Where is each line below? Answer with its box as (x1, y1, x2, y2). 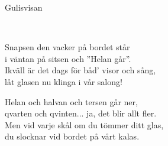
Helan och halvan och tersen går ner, (5, 95, 138, 108)
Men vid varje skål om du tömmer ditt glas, (5, 118, 164, 131)
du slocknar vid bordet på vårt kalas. (5, 130, 140, 142)
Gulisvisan (5, 1, 43, 13)
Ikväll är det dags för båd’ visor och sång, (5, 64, 156, 76)
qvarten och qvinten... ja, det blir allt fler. (5, 107, 157, 119)
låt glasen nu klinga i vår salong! (5, 75, 122, 87)
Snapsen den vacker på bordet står (5, 41, 130, 53)
